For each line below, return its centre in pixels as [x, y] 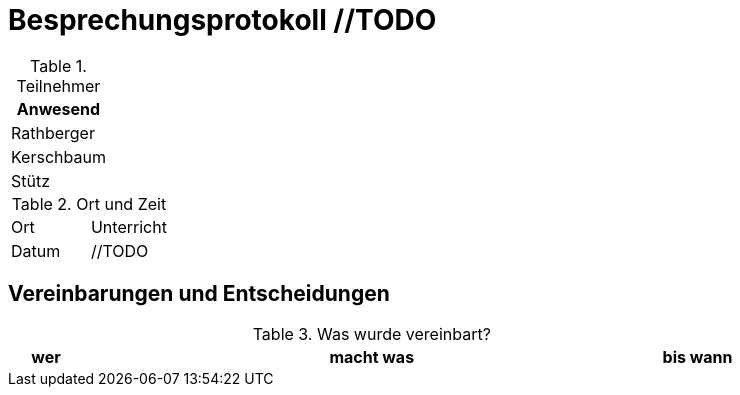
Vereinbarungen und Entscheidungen [199, 294]
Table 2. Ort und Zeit [89, 203]
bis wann [697, 356]
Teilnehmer [58, 85]
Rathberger [53, 132]
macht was [372, 356]
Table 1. [58, 65]
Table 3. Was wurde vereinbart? [371, 333]
